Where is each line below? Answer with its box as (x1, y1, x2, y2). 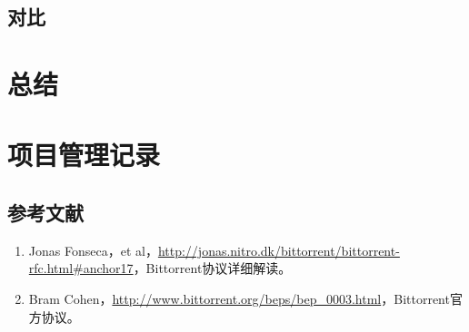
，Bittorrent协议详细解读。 (133, 259, 292, 278)
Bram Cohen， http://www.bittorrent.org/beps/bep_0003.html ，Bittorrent (28, 288, 450, 308)
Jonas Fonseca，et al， (28, 240, 158, 259)
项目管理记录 (7, 136, 161, 173)
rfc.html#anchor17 (28, 259, 134, 278)
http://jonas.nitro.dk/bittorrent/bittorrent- (157, 240, 400, 259)
